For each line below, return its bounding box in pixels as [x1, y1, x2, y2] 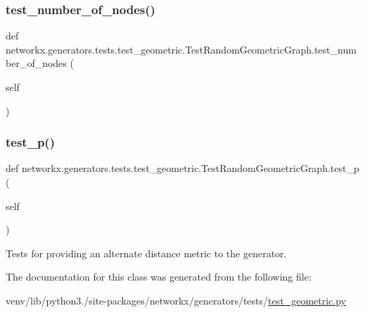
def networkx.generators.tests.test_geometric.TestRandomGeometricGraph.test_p [6, 161, 359, 176]
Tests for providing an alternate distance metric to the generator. [6, 245, 287, 260]
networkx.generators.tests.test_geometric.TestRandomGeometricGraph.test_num [6, 42, 357, 56]
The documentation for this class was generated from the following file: [6, 269, 312, 284]
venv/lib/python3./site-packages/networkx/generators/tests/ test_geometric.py [6, 293, 346, 307]
